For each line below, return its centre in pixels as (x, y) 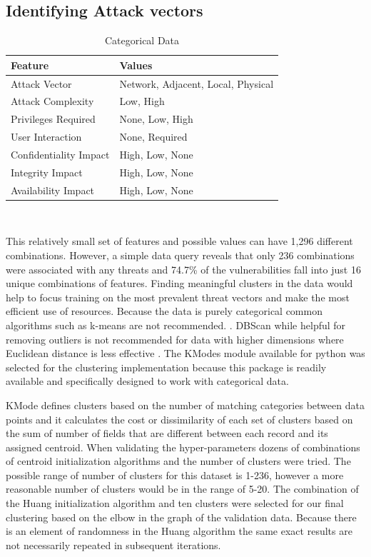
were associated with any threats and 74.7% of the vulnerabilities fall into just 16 (183, 269)
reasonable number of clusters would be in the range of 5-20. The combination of (182, 489)
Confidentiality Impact (60, 155)
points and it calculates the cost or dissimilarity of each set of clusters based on (179, 419)
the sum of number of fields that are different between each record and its (167, 433)
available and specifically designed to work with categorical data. (147, 381)
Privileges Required (53, 119)
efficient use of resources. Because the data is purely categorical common (164, 311)
